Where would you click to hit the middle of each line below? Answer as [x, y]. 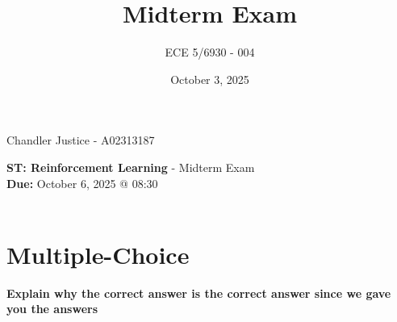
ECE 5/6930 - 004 [210, 52]
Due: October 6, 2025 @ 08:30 [82, 183]
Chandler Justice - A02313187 [81, 140]
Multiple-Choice [98, 254]
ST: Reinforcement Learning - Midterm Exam [131, 167]
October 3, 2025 [210, 79]
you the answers [52, 309]
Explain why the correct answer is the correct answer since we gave [199, 293]
